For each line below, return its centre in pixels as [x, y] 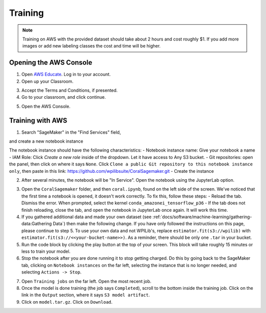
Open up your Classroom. [48, 81]
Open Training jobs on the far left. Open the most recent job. [86, 281]
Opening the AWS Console [51, 62]
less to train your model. [46, 251]
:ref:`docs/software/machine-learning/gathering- [202, 217]
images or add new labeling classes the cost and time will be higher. [92, 46]
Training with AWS [38, 120]
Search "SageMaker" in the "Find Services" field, [71, 132]
